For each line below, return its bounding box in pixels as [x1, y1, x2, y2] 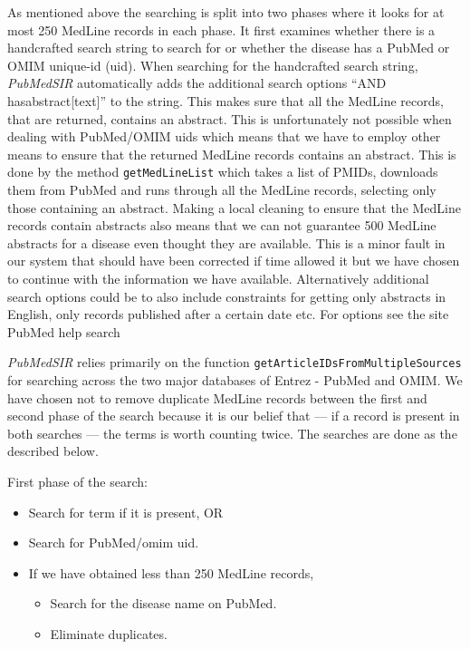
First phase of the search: [7, 471, 148, 490]
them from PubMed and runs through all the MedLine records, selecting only [7, 180, 436, 199]
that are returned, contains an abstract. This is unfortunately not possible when [7, 109, 452, 128]
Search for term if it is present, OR [28, 502, 224, 521]
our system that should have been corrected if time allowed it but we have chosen [7, 251, 460, 270]
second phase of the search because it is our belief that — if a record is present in [7, 406, 460, 425]
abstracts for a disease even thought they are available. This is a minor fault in [7, 233, 446, 252]
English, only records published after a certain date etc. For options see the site [7, 305, 449, 324]
